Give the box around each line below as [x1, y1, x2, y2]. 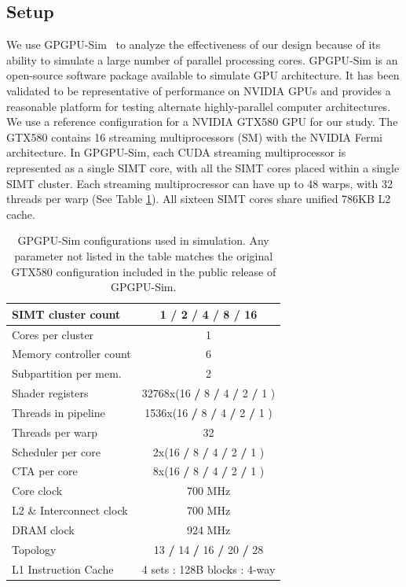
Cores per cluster [12, 326, 94, 342]
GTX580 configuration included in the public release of [11, 263, 276, 279]
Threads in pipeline [12, 404, 105, 420]
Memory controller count [12, 345, 131, 362]
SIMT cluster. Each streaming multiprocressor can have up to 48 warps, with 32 [6, 175, 393, 191]
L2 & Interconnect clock [12, 502, 128, 519]
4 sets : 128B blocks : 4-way [141, 560, 276, 577]
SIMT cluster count [12, 305, 121, 322]
